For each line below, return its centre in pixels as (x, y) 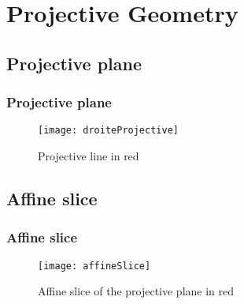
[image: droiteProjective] (108, 131)
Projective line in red (89, 156)
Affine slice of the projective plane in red (136, 291)
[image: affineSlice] (94, 266)
